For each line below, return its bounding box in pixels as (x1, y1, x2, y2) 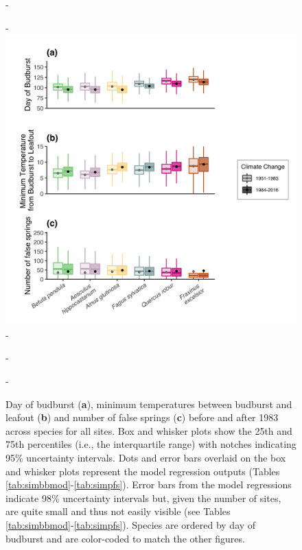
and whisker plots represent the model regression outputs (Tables (5, 464, 280, 478)
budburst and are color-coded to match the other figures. (5, 531, 245, 545)
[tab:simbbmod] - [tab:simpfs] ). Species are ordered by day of (5, 517, 256, 531)
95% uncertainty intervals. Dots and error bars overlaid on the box (5, 450, 286, 464)
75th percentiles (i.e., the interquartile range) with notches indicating (5, 437, 297, 451)
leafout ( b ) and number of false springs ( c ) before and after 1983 (5, 410, 279, 425)
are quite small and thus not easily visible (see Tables (5, 504, 231, 518)
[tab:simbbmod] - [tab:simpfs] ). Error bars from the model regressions (5, 477, 292, 492)
